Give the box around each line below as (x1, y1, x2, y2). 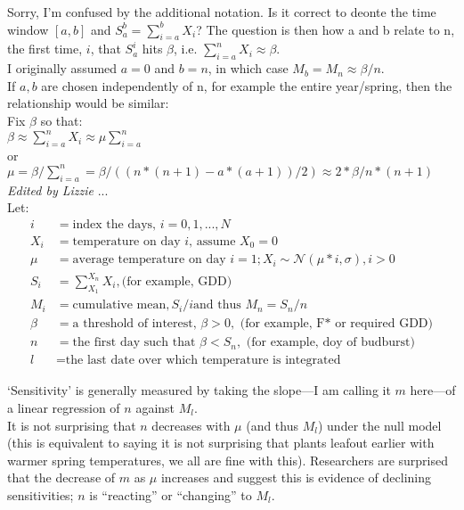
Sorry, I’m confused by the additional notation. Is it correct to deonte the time (7, 3, 436, 21)
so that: (40, 111, 83, 129)
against (135, 398, 175, 416)
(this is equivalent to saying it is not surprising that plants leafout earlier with (7, 433, 435, 452)
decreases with (151, 415, 231, 434)
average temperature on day (72, 253, 226, 267)
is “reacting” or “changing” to (89, 485, 252, 504)
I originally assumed (7, 59, 118, 78)
